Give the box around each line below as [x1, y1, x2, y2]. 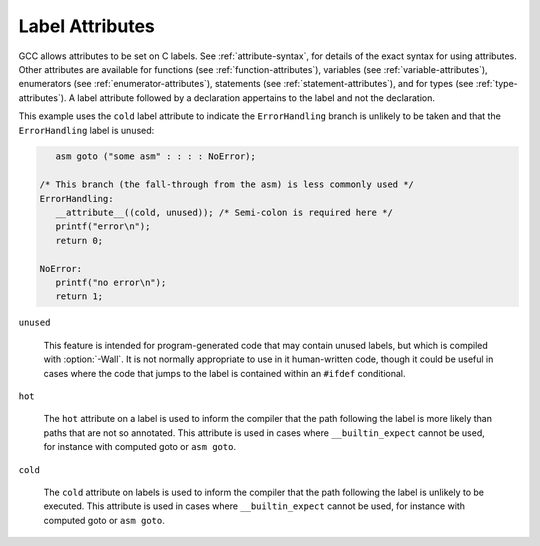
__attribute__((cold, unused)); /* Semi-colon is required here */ [55, 207, 394, 219]
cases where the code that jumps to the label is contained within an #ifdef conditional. [43, 367, 406, 379]
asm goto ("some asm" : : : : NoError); [55, 151, 257, 162]
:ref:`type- [475, 78, 519, 90]
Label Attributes [18, 15, 155, 37]
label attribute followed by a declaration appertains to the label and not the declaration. [76, 91, 435, 104]
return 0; [55, 235, 104, 246]
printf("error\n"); [55, 221, 151, 232]
